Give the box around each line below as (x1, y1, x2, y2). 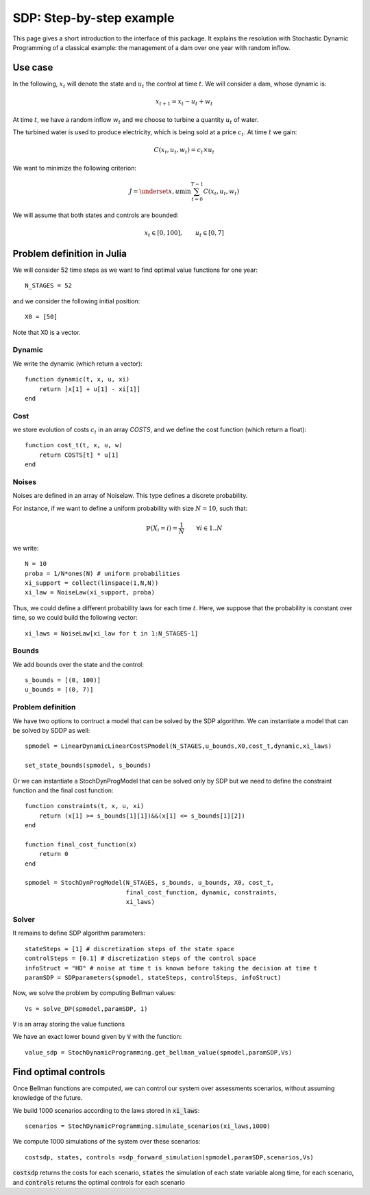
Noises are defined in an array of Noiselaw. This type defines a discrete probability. (12, 492, 248, 500)
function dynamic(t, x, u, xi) (25, 375, 130, 383)
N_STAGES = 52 (25, 281, 72, 290)
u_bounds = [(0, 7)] (25, 685, 94, 694)
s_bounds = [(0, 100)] (25, 677, 101, 684)
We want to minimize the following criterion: (12, 164, 137, 172)
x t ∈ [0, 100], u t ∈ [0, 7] (144, 229, 224, 238)
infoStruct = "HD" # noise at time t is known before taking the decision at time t (25, 964, 318, 972)
